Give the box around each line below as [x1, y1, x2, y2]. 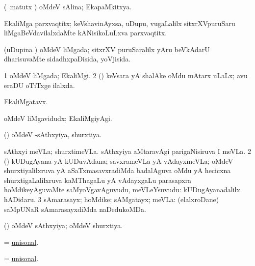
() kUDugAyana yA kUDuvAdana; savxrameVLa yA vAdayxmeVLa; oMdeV [4, 155, 233, 166]
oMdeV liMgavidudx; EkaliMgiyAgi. [4, 113, 112, 123]
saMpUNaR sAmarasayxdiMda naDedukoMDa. [4, 204, 146, 214]
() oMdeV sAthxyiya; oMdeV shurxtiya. [4, 220, 123, 231]
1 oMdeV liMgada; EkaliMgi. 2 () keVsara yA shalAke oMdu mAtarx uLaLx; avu [4, 70, 248, 80]
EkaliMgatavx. [4, 96, 48, 107]
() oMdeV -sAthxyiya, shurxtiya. [4, 129, 102, 140]
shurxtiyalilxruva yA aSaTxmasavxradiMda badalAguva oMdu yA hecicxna [4, 165, 231, 176]
